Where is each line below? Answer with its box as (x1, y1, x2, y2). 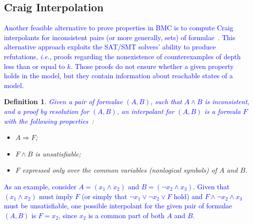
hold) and (174, 191, 203, 201)
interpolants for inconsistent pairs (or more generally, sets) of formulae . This (4, 32, 235, 42)
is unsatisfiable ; (35, 148, 81, 158)
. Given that (193, 181, 230, 191)
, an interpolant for (117, 106, 175, 116)
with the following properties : (4, 115, 94, 126)
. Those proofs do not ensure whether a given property (70, 61, 234, 71)
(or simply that (81, 191, 127, 201)
